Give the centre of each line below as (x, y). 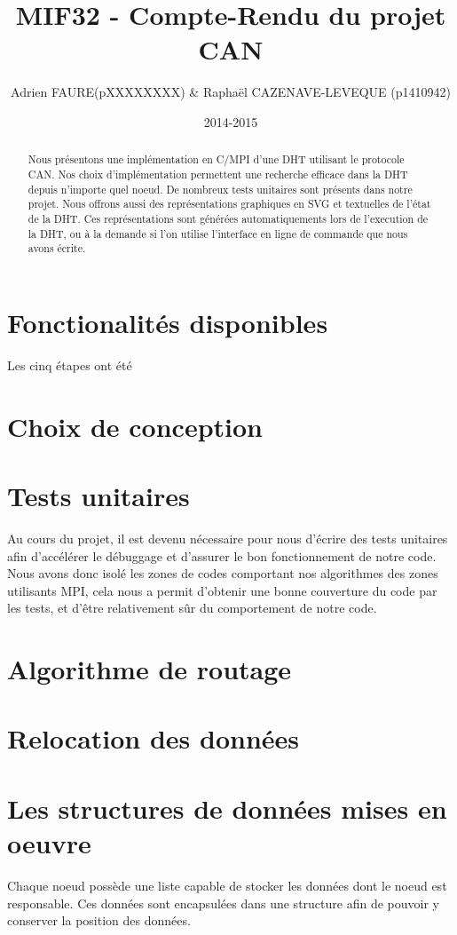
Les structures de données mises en (227, 808)
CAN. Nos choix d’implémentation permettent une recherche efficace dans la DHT (218, 174)
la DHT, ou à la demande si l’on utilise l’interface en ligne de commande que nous (218, 233)
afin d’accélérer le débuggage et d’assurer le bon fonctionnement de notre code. (222, 555)
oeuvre (49, 843)
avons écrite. (57, 248)
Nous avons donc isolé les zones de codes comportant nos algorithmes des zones (223, 573)
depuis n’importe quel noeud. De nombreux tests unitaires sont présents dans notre (220, 189)
